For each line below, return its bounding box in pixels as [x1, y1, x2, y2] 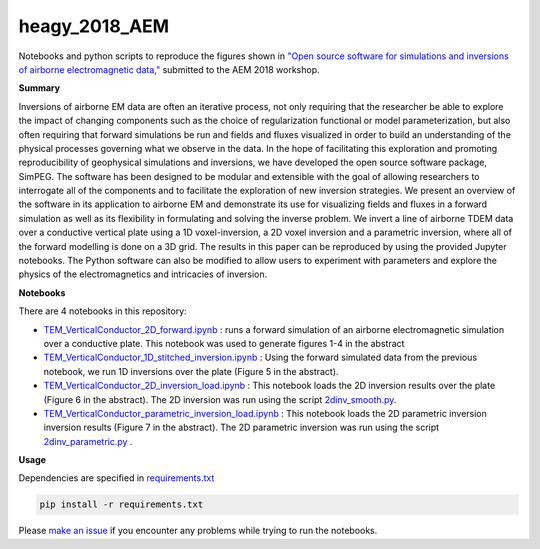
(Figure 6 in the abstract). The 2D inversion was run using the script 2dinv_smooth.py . [43, 393, 397, 405]
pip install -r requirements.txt [39, 499, 204, 510]
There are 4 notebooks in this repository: [18, 305, 187, 317]
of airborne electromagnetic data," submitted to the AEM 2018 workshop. [18, 63, 320, 75]
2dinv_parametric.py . [43, 435, 133, 447]
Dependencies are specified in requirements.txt [18, 472, 215, 484]
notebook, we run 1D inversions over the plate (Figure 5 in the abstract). [43, 365, 339, 377]
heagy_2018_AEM [18, 15, 170, 37]
